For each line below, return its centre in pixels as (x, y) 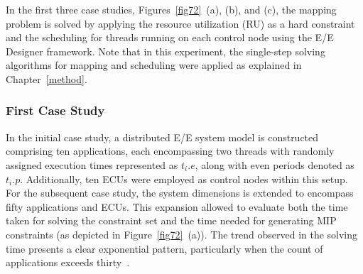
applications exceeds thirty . (68, 262)
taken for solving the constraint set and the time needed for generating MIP (171, 220)
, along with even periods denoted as (275, 164)
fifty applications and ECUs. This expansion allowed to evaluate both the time (177, 206)
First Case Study (55, 110)
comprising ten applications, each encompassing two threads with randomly (170, 151)
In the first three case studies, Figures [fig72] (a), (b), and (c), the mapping (171, 9)
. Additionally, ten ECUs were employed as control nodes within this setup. (184, 179)
